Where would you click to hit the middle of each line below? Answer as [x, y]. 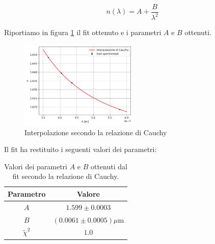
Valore [88, 193]
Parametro [27, 193]
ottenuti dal [109, 166]
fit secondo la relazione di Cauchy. [66, 176]
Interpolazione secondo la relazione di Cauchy [96, 132]
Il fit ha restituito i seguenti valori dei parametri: [80, 149]
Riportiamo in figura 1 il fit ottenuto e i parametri [83, 32]
